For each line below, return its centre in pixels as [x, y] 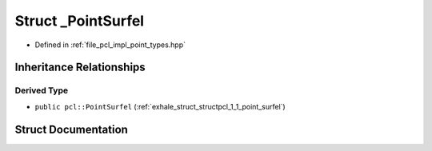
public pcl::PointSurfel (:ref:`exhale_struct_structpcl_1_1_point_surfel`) [160, 106]
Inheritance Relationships [80, 68]
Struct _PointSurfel [79, 21]
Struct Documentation [71, 129]
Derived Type [41, 90]
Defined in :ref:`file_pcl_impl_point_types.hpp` [110, 45]
